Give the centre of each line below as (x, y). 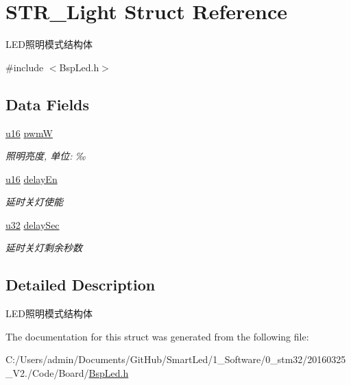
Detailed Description (81, 285)
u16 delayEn (32, 178)
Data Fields (48, 104)
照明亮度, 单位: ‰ (46, 156)
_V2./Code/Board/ (47, 373)
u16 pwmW (29, 133)
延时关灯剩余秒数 (44, 248)
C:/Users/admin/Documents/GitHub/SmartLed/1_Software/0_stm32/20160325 (176, 359)
